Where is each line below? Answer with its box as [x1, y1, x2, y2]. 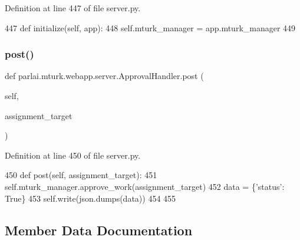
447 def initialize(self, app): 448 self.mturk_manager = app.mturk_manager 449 [5, 21, 296, 34]
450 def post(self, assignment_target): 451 [5, 169, 157, 181]
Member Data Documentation [5, 221, 193, 239]
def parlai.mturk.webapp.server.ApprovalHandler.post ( [5, 70, 204, 82]
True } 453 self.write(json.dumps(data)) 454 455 [5, 192, 176, 204]
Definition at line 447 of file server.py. [5, 2, 141, 14]
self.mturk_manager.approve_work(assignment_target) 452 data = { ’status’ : [5, 180, 285, 192]
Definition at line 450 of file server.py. [5, 149, 141, 161]
